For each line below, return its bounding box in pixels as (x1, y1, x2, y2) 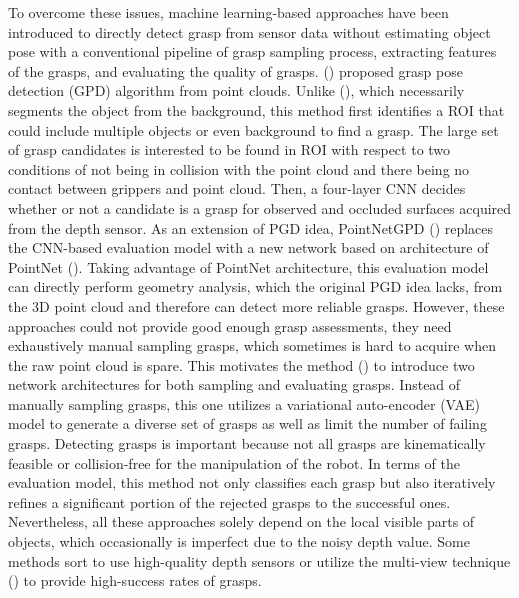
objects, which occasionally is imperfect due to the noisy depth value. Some (8, 531, 470, 552)
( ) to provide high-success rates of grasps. (8, 570, 262, 591)
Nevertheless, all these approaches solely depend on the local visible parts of (8, 511, 475, 532)
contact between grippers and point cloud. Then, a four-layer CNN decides (8, 178, 466, 199)
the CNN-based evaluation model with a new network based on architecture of (8, 237, 489, 258)
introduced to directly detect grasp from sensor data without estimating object (8, 21, 491, 42)
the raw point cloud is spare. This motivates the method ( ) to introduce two (8, 354, 475, 375)
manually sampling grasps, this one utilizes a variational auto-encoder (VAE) (8, 393, 481, 414)
